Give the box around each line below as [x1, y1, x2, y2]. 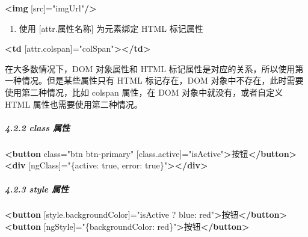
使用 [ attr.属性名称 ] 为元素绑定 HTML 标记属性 [19, 22, 203, 34]
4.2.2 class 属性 [5, 121, 70, 134]
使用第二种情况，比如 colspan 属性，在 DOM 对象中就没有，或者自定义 [5, 85, 283, 98]
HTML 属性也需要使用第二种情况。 [5, 97, 143, 110]
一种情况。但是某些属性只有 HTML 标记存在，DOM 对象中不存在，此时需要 [5, 74, 304, 87]
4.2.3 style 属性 [5, 182, 69, 195]
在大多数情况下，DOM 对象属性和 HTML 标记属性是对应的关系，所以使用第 [5, 62, 304, 75]
